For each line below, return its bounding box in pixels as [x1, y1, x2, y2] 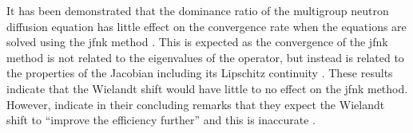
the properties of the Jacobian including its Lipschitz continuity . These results [6, 65, 393, 81]
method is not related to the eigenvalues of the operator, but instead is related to [6, 49, 404, 65]
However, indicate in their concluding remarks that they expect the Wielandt [6, 96, 385, 112]
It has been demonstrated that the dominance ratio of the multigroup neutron [6, 2, 389, 18]
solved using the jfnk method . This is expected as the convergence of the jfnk [6, 33, 388, 50]
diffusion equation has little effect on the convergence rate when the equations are [6, 18, 407, 34]
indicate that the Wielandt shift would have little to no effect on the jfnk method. [6, 80, 408, 96]
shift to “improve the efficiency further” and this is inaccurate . [6, 111, 316, 128]
